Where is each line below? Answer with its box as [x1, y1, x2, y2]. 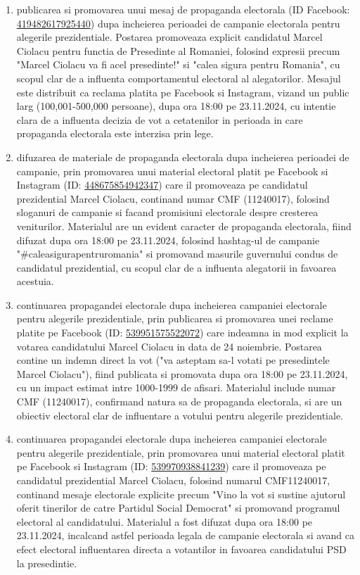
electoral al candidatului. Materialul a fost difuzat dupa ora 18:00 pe [16, 514, 313, 529]
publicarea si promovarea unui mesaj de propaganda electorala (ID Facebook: [16, 2, 350, 16]
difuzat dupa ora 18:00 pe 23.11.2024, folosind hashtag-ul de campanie [16, 232, 320, 247]
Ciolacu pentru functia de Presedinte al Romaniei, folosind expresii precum [16, 43, 340, 58]
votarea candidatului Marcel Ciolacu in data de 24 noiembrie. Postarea [16, 339, 322, 353]
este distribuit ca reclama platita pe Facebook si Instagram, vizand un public [16, 84, 349, 99]
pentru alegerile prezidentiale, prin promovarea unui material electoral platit [16, 445, 345, 460]
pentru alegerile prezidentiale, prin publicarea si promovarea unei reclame [16, 311, 333, 326]
